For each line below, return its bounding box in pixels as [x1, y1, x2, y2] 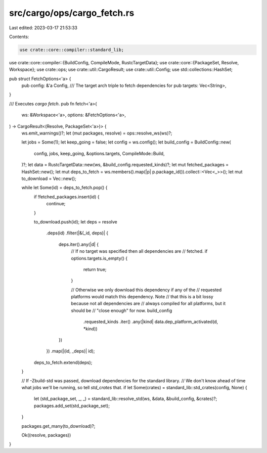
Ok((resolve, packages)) [21, 432, 71, 438]
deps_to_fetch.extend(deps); [34, 359, 92, 365]
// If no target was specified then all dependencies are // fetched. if [71, 248, 208, 254]
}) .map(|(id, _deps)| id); [46, 348, 95, 354]
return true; [83, 266, 107, 272]
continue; [46, 201, 66, 207]
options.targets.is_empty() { [71, 255, 128, 261]
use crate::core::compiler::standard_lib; [19, 47, 124, 52]
